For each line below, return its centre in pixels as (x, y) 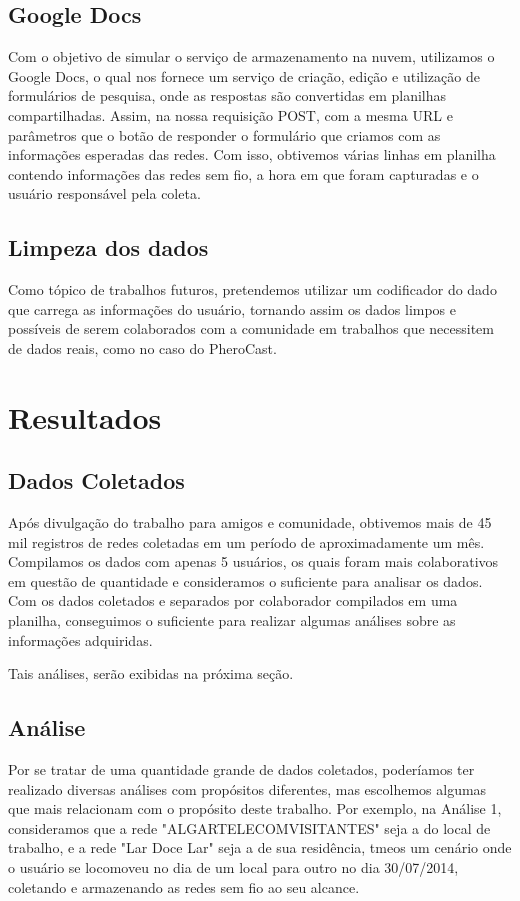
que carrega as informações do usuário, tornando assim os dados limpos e (232, 308)
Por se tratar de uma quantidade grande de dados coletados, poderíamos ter (241, 769)
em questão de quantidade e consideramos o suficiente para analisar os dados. (245, 580)
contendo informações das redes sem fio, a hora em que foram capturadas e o (243, 173)
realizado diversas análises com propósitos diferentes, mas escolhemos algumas (247, 788)
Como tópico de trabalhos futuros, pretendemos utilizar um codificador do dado (252, 289)
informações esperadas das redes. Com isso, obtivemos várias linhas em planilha (252, 154)
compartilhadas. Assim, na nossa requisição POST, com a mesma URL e (230, 114)
